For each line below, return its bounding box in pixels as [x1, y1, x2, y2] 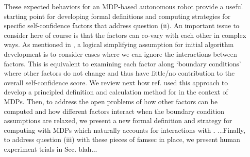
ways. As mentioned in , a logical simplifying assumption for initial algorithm [4, 39, 234, 49]
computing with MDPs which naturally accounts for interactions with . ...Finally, [4, 125, 246, 135]
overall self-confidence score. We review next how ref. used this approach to [4, 77, 228, 87]
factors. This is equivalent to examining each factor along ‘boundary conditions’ [4, 58, 241, 68]
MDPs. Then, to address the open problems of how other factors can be [4, 96, 217, 106]
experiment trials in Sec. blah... [4, 143, 97, 154]
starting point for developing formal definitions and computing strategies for [4, 11, 231, 21]
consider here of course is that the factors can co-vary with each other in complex [4, 30, 247, 40]
